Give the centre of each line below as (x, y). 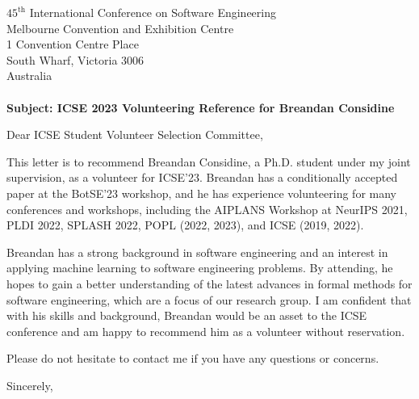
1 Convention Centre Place (73, 44)
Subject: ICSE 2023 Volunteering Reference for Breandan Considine (201, 107)
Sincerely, (30, 385)
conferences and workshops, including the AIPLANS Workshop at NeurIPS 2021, (207, 209)
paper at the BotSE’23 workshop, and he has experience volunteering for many (201, 193)
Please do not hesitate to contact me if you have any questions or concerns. (193, 358)
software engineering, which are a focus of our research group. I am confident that (209, 299)
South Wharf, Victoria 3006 (75, 59)
